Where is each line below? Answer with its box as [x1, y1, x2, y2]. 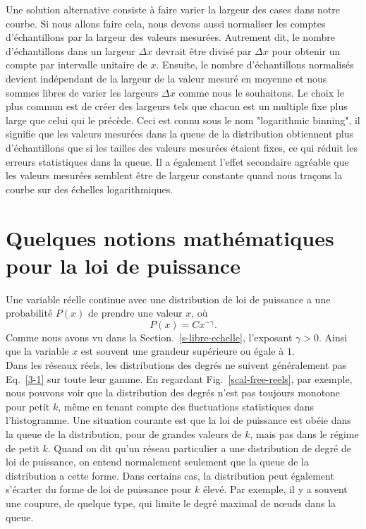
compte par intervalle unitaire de [6, 57, 147, 72]
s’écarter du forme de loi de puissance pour [6, 482, 192, 497]
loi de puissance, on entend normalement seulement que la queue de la [6, 454, 309, 469]
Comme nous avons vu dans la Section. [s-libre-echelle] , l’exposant [6, 329, 293, 344]
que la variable [6, 343, 69, 358]
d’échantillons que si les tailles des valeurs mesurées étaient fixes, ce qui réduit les [6, 140, 358, 154]
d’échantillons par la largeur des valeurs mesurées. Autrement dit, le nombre [6, 30, 335, 44]
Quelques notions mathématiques [6, 223, 334, 252]
